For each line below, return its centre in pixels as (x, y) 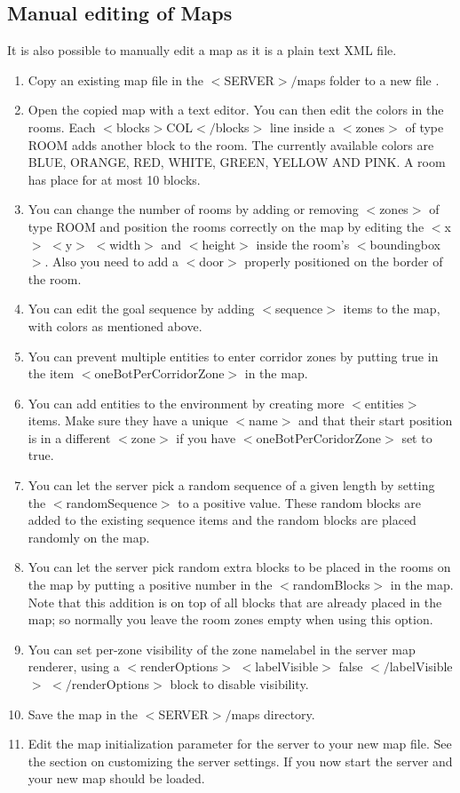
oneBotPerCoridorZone (319, 437)
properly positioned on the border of (344, 262)
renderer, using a (74, 666)
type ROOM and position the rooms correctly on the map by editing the (226, 226)
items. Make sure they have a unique (128, 420)
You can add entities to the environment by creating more (186, 403)
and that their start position (376, 420)
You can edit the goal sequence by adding (141, 309)
